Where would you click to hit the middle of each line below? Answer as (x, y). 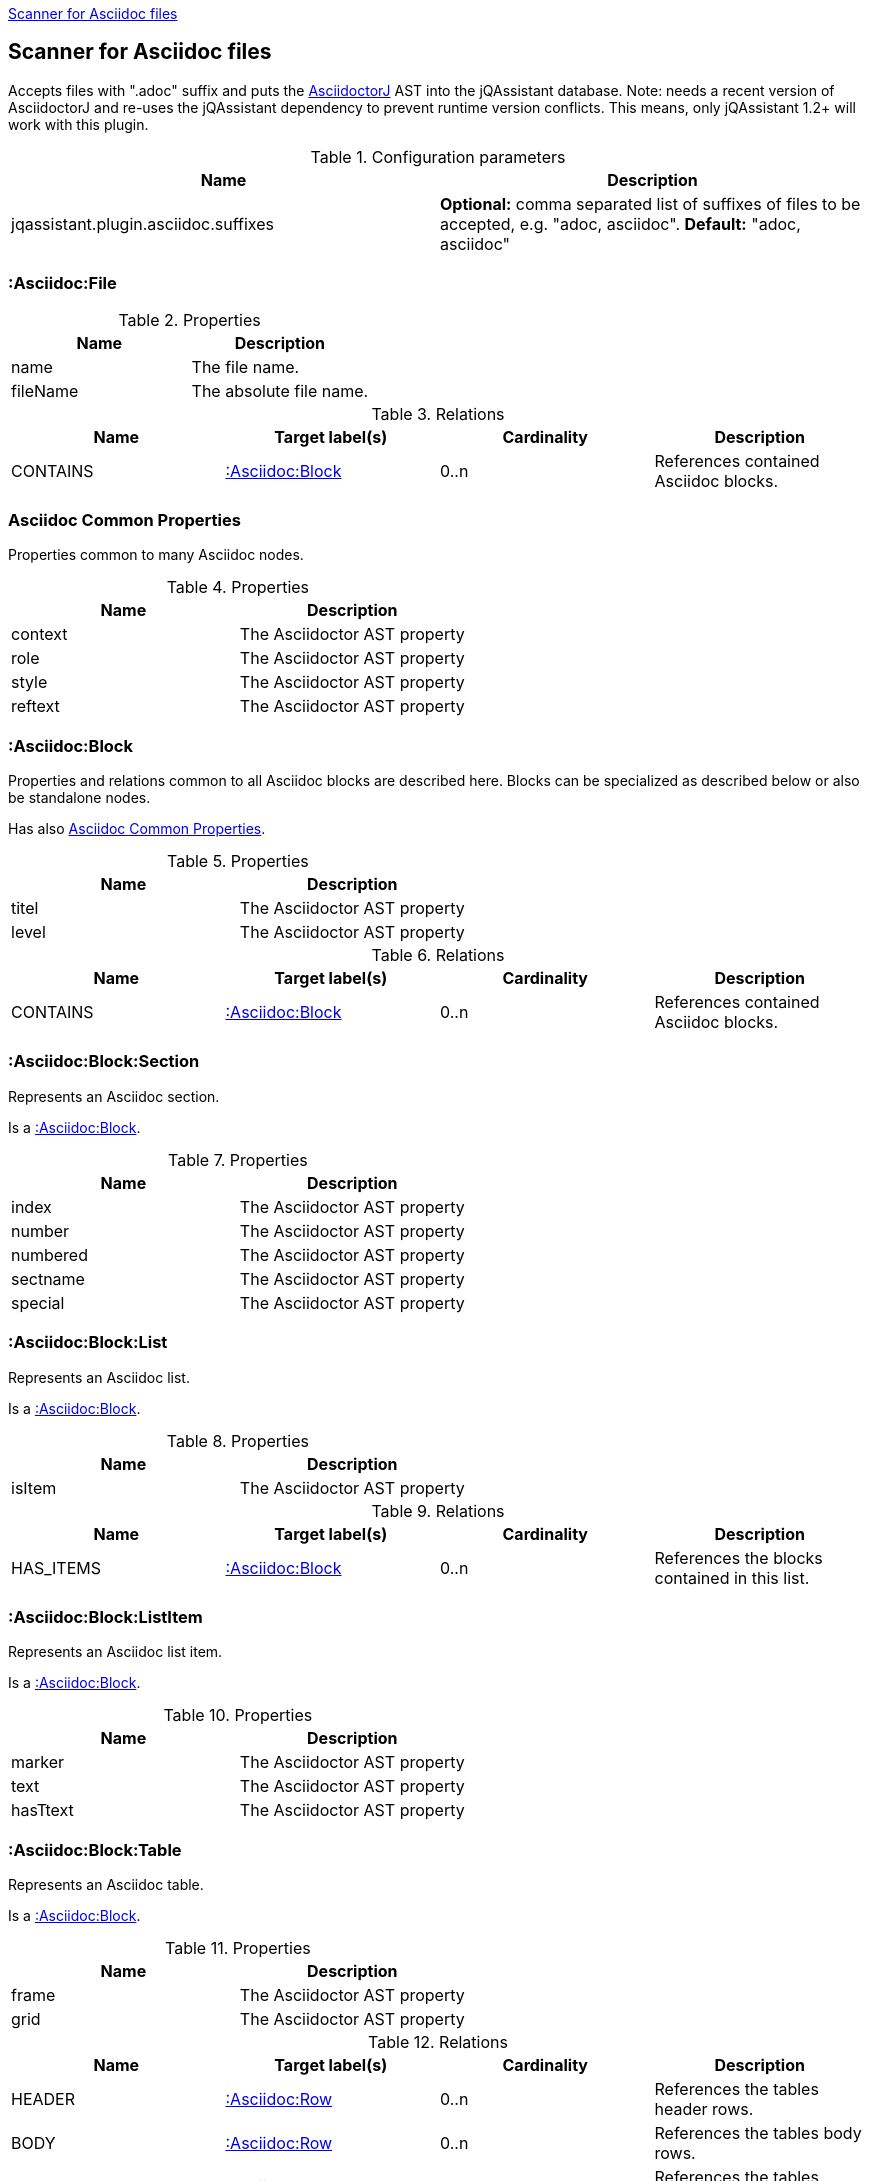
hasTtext (42, 1810)
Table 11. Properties (238, 1948)
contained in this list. (732, 1577)
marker (38, 1762)
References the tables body (758, 2133)
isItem (34, 1487)
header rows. (704, 2109)
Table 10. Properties (238, 1715)
